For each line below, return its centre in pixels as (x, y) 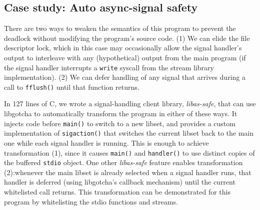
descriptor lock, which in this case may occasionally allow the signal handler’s (123, 48)
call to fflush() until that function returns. (72, 87)
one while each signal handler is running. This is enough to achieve (106, 142)
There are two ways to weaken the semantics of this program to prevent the (120, 28)
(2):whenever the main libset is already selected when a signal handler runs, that (128, 172)
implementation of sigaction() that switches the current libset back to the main (129, 133)
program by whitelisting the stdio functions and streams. (91, 201)
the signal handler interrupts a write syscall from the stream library (109, 67)
